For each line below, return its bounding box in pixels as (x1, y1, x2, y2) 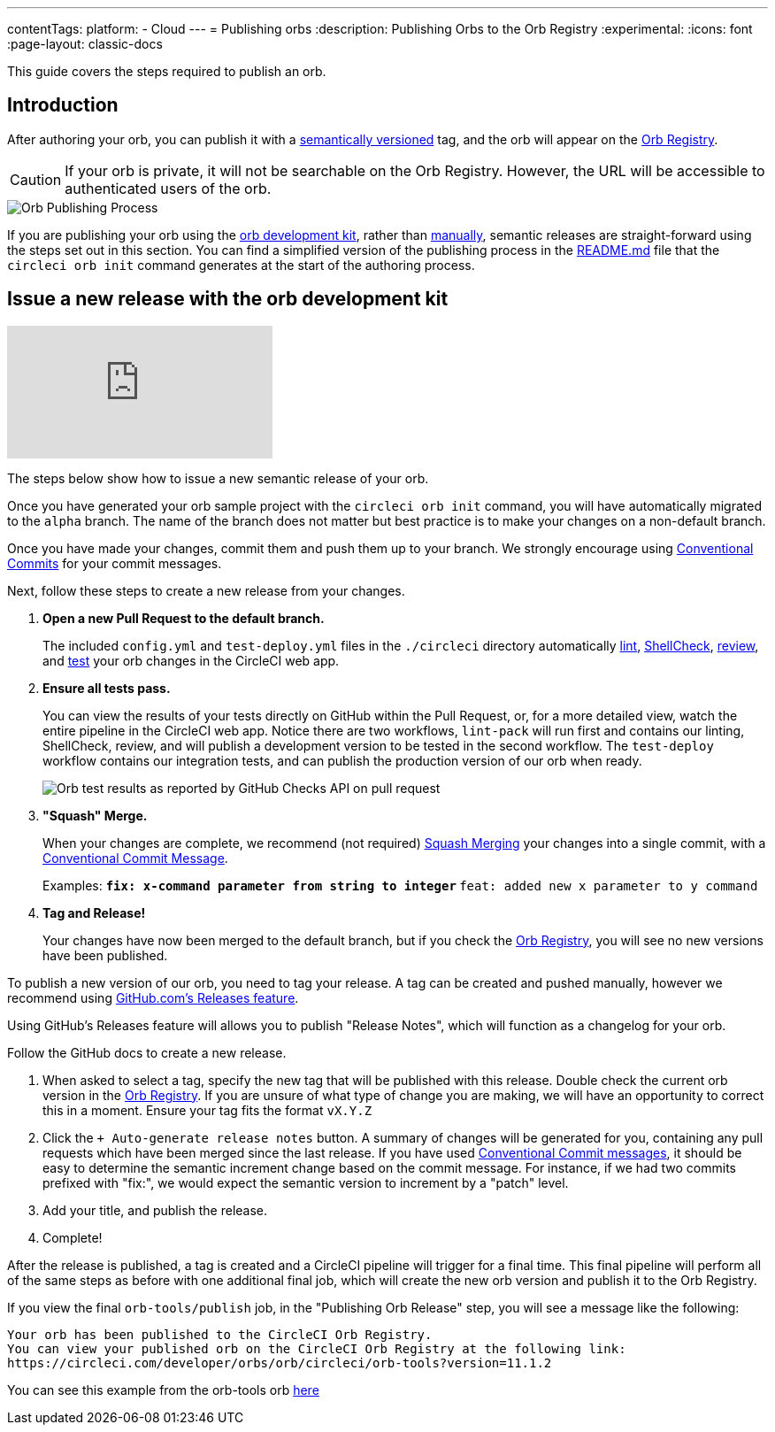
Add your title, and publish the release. (42, 1202, 268, 1218)
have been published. (42, 947, 168, 963)
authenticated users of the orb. (65, 179, 272, 197)
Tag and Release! (42, 905, 146, 920)
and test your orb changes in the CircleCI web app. (42, 652, 340, 668)
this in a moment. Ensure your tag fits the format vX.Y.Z (42, 1102, 372, 1118)
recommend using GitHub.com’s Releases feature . (7, 989, 299, 1005)
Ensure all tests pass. (42, 680, 171, 696)
